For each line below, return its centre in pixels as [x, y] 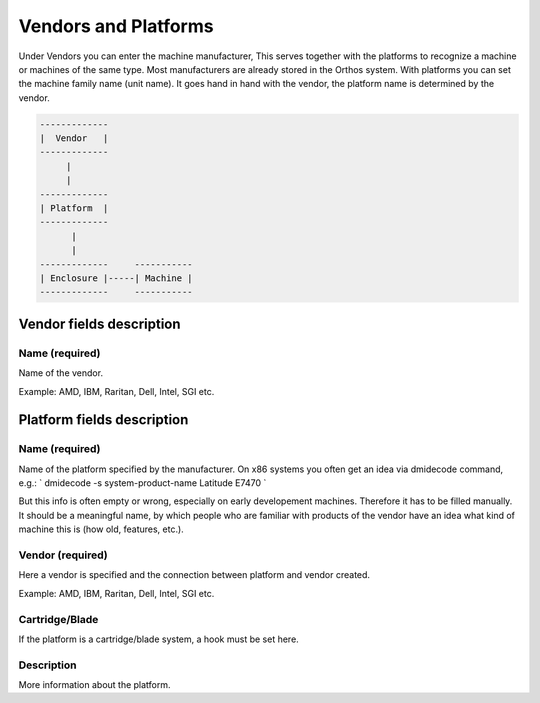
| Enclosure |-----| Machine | [116, 278]
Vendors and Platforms [116, 26]
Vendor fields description [99, 323]
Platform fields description [103, 420]
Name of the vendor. [61, 373]
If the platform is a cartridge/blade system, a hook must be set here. [158, 639]
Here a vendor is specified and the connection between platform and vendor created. [194, 575]
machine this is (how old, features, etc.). [101, 529]
